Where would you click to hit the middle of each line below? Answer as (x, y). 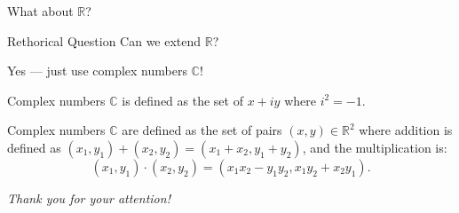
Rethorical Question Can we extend (104, 40)
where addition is (406, 130)
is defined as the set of (182, 100)
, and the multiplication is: (375, 147)
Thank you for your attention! (89, 197)
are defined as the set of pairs (202, 130)
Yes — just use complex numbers (97, 71)
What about (40, 11)
